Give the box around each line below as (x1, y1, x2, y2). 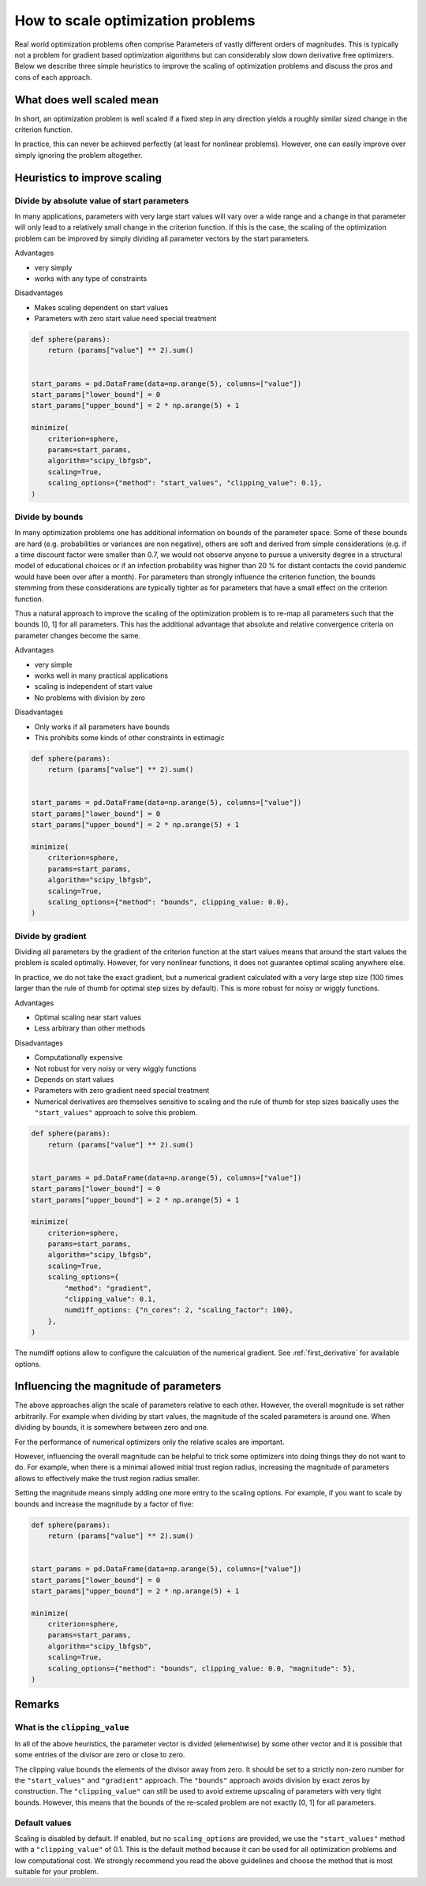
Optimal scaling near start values (34, 1012, 142, 1022)
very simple (34, 660, 73, 669)
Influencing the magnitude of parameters (14, 1379, 222, 1393)
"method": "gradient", (64, 1283, 153, 1293)
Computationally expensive (34, 1053, 123, 1062)
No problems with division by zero (34, 693, 146, 702)
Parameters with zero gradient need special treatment (34, 1086, 210, 1095)
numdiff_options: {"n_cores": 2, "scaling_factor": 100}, (64, 1306, 293, 1315)
